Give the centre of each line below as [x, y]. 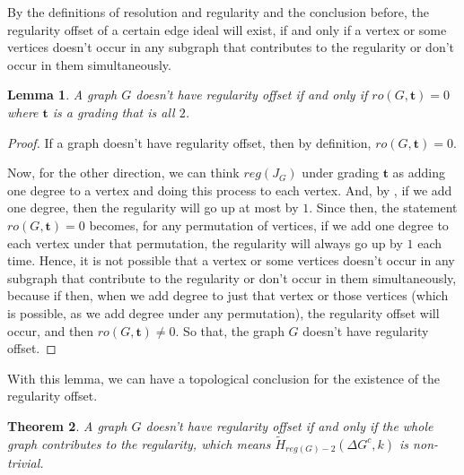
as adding [419, 173]
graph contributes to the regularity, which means [139, 443]
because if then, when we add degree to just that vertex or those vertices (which [228, 295]
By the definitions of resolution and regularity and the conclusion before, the [219, 12]
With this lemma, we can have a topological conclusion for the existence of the [224, 378]
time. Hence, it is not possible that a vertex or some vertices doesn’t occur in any [231, 260]
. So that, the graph [230, 330]
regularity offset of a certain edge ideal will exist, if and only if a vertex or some [227, 29]
